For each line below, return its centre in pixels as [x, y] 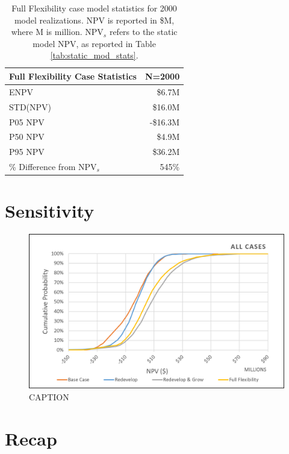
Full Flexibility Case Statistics [73, 76]
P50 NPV [27, 137]
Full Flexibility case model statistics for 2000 [94, 8]
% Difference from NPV [53, 167]
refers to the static [143, 32]
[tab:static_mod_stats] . [94, 55]
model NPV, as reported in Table [94, 43]
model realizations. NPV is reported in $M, [94, 20]
